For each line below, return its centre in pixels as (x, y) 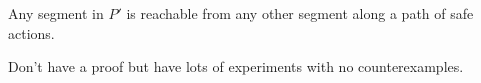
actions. (31, 32)
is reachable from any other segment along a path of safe (300, 13)
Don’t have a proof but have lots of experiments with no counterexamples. (236, 66)
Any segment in (56, 13)
